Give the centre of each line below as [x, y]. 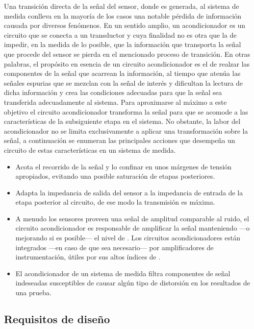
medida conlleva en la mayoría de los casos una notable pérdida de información [123, 15]
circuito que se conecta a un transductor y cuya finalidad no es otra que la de [120, 35]
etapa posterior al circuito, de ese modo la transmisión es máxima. [115, 202]
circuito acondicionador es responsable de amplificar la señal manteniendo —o [133, 228]
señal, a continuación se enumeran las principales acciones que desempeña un [120, 140]
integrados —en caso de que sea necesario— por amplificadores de [114, 247]
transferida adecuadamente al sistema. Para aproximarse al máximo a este [115, 102]
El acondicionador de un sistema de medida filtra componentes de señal [123, 273]
